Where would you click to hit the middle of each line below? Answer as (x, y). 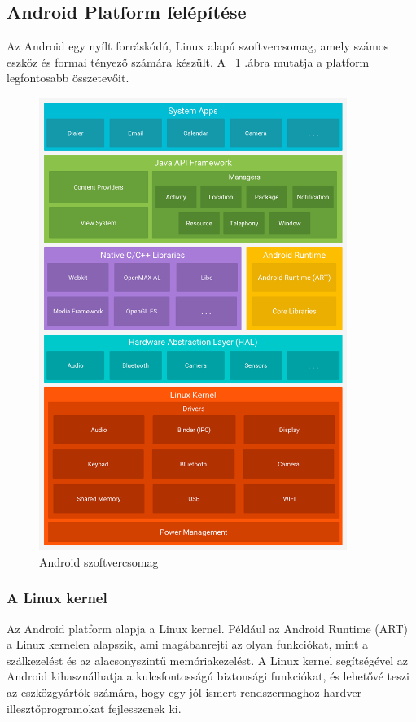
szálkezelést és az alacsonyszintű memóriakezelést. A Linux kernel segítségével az (208, 660)
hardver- (344, 692)
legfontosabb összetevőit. (68, 78)
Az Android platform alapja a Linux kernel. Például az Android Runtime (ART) (207, 628)
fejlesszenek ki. (145, 708)
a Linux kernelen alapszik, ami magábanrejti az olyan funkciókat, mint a (188, 644)
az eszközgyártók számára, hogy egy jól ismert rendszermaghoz (163, 692)
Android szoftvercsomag (99, 561)
